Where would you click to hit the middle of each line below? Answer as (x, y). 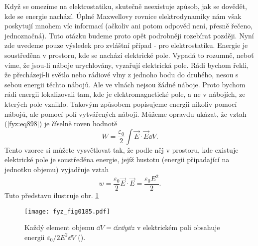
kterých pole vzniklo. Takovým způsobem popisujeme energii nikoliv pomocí (121, 104)
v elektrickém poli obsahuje (178, 227)
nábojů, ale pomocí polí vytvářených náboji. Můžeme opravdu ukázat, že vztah (126, 114)
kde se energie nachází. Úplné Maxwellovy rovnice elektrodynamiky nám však (123, 16)
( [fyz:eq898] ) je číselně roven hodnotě (61, 123)
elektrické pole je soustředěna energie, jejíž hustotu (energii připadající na (117, 159)
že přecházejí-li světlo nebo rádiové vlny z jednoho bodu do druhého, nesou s (122, 75)
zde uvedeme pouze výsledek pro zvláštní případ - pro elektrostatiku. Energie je (126, 45)
